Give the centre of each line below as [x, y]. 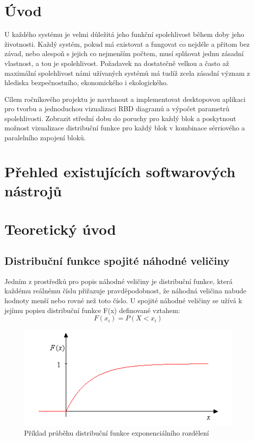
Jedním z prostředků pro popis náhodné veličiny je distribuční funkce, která [119, 281]
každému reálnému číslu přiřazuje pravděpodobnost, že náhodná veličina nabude [126, 291]
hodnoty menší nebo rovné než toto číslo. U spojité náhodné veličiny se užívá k [123, 300]
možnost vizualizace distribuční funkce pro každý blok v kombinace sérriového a [125, 128]
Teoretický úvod [60, 229]
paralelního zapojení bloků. [45, 138]
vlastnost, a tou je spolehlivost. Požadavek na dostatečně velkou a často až [117, 63]
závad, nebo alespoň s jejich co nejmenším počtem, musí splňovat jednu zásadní [124, 53]
